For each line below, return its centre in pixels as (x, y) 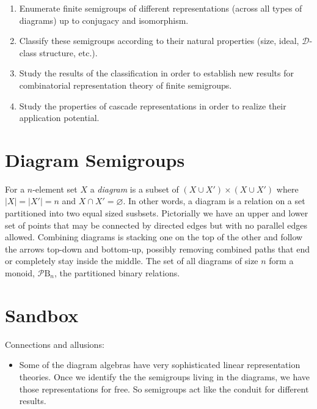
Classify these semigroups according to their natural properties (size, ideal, (159, 41)
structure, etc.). (68, 52)
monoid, (20, 273)
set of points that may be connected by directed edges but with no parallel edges (156, 225)
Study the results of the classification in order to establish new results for (156, 73)
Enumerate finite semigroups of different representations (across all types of (161, 8)
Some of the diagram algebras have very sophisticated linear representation (160, 365)
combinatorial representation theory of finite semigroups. (126, 85)
